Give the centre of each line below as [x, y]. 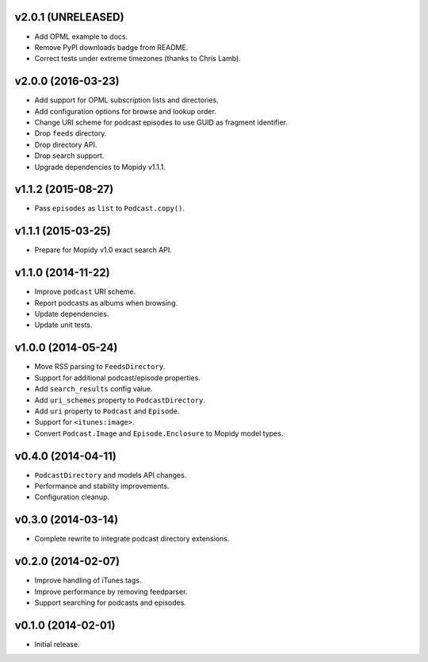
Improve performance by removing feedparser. [111, 591]
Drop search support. [69, 156]
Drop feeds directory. [71, 133]
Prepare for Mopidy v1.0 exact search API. [103, 250]
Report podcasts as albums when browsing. [106, 302]
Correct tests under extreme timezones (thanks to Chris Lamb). [138, 59]
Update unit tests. [63, 325]
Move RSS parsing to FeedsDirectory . [100, 367]
